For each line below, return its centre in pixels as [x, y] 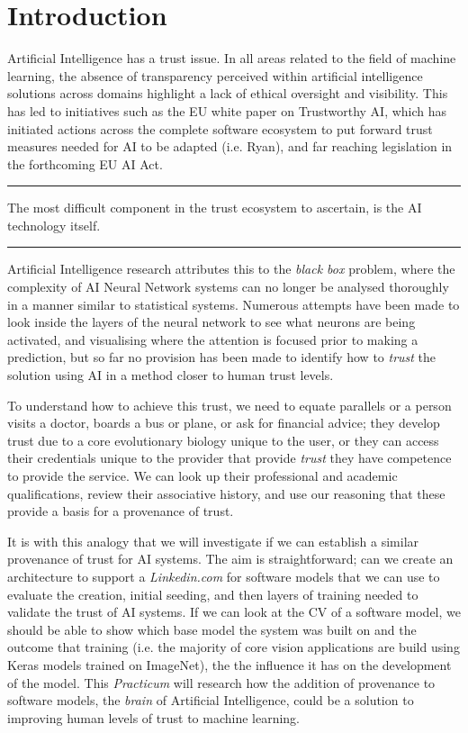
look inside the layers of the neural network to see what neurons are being [211, 322]
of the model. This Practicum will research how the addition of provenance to [221, 682]
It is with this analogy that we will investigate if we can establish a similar [213, 541]
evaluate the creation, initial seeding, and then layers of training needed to [213, 594]
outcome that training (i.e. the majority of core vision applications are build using [234, 647]
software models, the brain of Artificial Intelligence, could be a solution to [211, 700]
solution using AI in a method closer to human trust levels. [171, 375]
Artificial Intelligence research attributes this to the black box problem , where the [231, 269]
